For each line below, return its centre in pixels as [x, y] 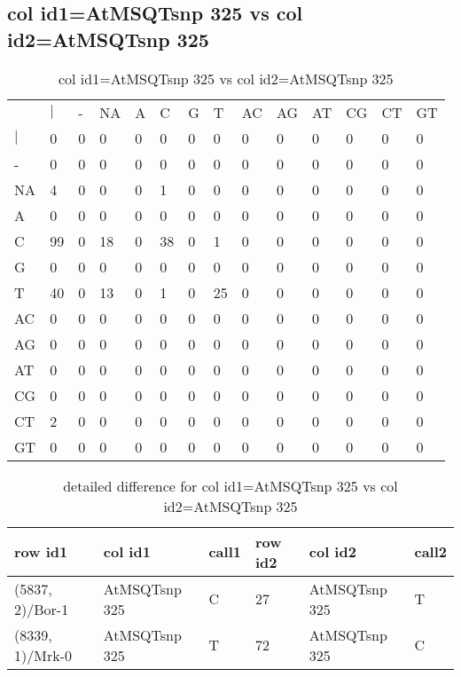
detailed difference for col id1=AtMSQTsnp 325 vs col [230, 485]
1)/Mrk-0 [43, 655]
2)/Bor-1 [42, 609]
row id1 [41, 552]
